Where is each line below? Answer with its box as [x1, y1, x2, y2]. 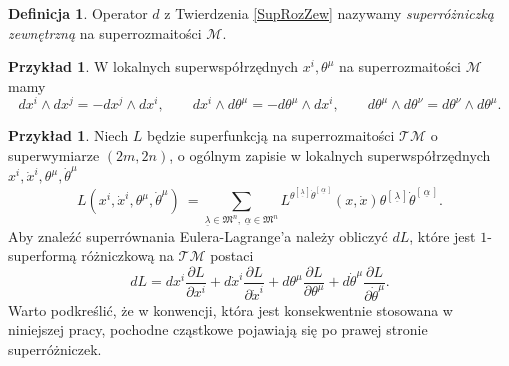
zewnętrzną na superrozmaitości [8, 22, 202, 43]
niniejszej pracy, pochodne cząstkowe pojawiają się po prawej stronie [8, 319, 428, 340]
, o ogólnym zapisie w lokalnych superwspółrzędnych [169, 145, 491, 166]
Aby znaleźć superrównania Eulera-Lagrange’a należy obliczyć [8, 225, 388, 246]
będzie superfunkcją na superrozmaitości [147, 125, 395, 146]
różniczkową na [81, 245, 174, 266]
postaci [210, 245, 254, 266]
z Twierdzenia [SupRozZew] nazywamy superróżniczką [164, 3, 495, 23]
